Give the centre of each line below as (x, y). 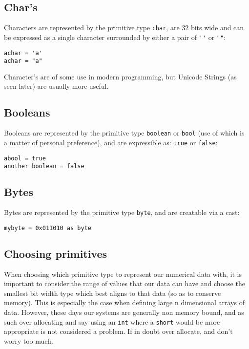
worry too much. (29, 340)
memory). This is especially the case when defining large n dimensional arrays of (124, 302)
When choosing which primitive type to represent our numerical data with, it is (123, 274)
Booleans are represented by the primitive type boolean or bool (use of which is (124, 133)
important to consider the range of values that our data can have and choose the (124, 283)
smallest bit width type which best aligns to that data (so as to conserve (113, 293)
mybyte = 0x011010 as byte (48, 228)
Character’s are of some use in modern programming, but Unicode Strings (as (120, 76)
